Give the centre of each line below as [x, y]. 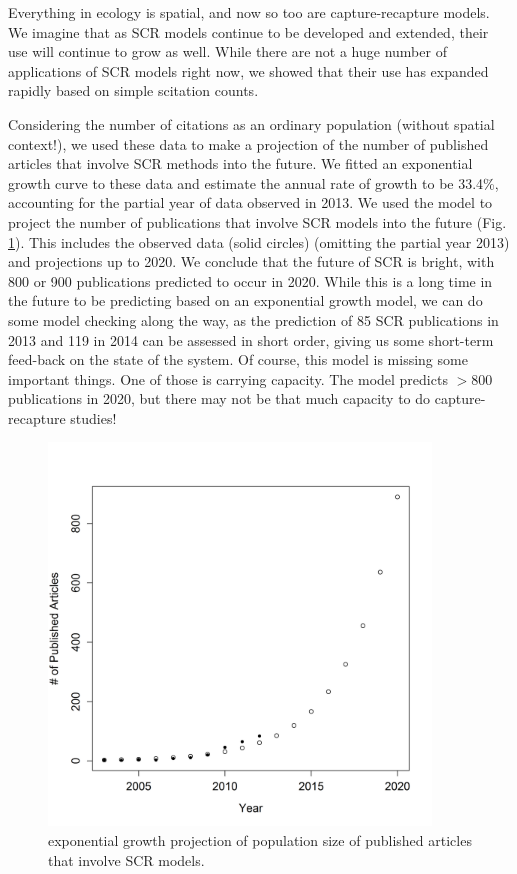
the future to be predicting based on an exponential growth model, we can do [245, 300]
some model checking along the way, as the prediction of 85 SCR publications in [253, 319]
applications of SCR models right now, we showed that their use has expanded [248, 70]
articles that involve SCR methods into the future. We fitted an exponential [240, 163]
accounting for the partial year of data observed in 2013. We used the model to [250, 202]
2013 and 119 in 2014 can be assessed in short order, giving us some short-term [251, 339]
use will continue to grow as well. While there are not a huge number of [227, 51]
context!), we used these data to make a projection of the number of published [248, 143]
